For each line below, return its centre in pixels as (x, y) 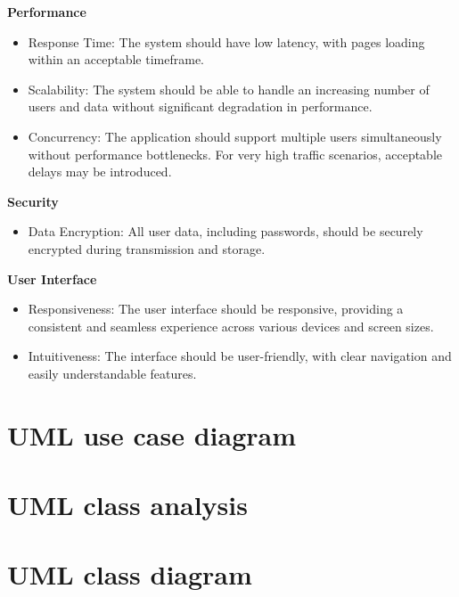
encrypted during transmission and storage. (147, 248)
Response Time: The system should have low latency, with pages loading (226, 41)
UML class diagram (130, 574)
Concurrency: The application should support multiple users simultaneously (235, 136)
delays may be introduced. (100, 172)
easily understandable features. (112, 373)
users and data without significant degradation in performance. (200, 106)
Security (33, 201)
